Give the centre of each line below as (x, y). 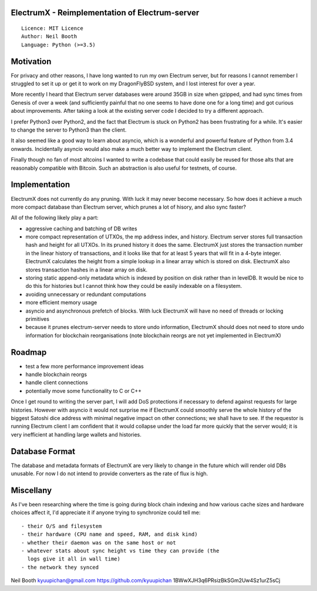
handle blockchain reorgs (56, 375)
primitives (38, 319)
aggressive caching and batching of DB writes (81, 229)
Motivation (31, 61)
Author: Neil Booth (49, 36)
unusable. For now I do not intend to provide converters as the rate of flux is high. (109, 474)
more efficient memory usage (61, 303)
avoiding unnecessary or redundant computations (86, 294)
